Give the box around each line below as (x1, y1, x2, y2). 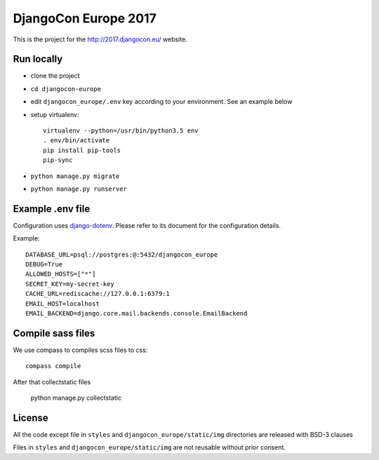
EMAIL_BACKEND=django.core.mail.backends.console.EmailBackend (25, 309, 248, 317)
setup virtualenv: (30, 110, 79, 119)
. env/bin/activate (43, 137, 110, 144)
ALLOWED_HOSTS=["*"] (25, 270, 96, 278)
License (13, 412, 48, 424)
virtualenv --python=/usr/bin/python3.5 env (43, 127, 199, 135)
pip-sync (43, 156, 73, 164)
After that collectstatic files (13, 377, 91, 386)
